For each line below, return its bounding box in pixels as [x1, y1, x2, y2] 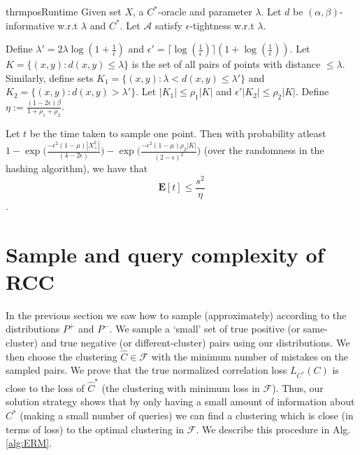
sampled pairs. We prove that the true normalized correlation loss [6, 363, 287, 377]
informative [6, 17, 55, 32]
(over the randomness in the [203, 143, 324, 157]
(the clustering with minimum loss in [101, 380, 260, 395]
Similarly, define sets [6, 70, 94, 85]
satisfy [154, 17, 182, 32]
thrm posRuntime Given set [6, 4, 122, 18]
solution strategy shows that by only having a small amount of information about [6, 394, 355, 409]
